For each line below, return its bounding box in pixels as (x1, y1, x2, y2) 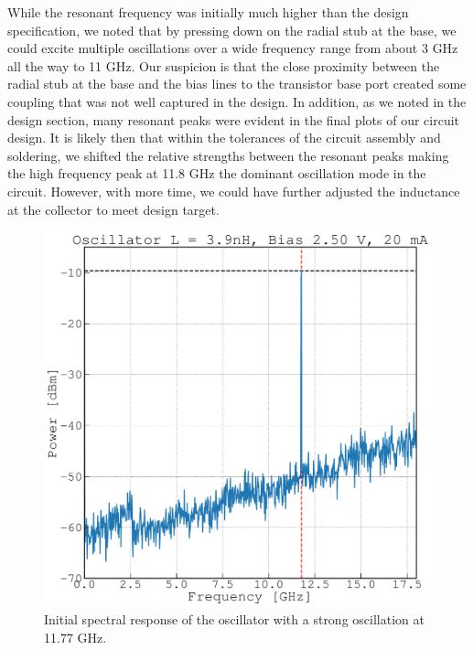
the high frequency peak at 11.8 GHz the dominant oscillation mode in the (7, 164, 426, 183)
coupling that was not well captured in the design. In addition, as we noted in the (7, 91, 467, 111)
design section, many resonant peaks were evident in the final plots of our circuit (7, 110, 460, 129)
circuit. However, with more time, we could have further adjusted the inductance (7, 181, 460, 200)
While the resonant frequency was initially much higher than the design (7, 3, 409, 21)
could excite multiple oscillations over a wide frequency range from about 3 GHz (7, 38, 458, 58)
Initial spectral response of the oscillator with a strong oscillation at (44, 610, 425, 629)
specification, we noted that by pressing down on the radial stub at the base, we (7, 20, 457, 39)
